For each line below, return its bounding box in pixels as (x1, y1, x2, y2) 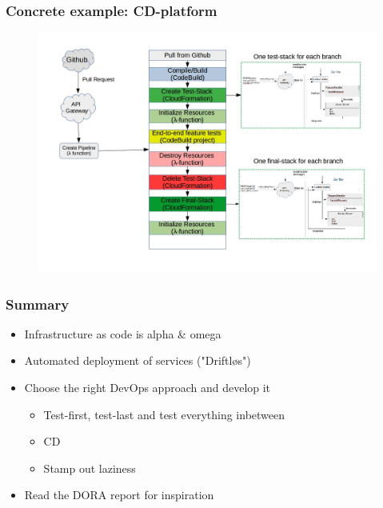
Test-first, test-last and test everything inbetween (43, 406, 285, 422)
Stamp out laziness (43, 459, 136, 476)
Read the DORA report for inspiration (24, 486, 214, 503)
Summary (6, 294, 70, 314)
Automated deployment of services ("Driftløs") (24, 352, 251, 369)
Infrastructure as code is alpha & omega (24, 325, 221, 342)
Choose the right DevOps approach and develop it (24, 379, 271, 395)
